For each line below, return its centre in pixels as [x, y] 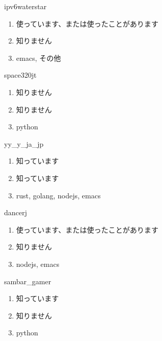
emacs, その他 [38, 58]
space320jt [20, 75]
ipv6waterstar [25, 6]
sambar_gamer [28, 281]
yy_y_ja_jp [24, 143]
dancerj [16, 212]
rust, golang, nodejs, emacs [58, 195]
